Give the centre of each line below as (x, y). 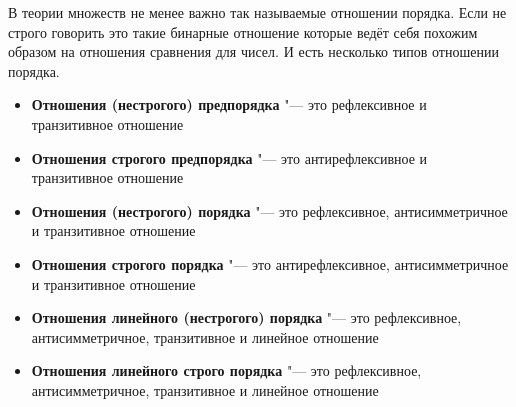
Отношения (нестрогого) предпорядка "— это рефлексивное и (229, 104)
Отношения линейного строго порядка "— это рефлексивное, (226, 370)
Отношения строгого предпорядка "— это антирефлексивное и (229, 157)
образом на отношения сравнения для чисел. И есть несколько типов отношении (253, 51)
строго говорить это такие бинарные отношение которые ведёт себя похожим (243, 31)
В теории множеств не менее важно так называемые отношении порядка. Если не (257, 12)
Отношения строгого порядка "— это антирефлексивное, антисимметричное (270, 263)
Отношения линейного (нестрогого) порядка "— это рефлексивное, (246, 317)
